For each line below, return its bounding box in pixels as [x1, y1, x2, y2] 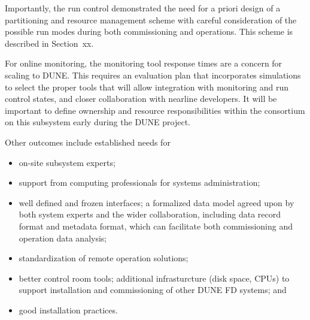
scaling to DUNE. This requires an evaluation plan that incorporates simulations [5, 68, 301, 81]
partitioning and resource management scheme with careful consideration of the [5, 13, 297, 26]
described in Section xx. [5, 37, 94, 49]
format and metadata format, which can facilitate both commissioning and [19, 219, 293, 232]
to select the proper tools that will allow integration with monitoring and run [5, 80, 289, 93]
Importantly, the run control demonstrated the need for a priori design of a [5, 2, 281, 14]
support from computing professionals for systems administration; [19, 176, 260, 189]
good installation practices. [19, 303, 118, 316]
